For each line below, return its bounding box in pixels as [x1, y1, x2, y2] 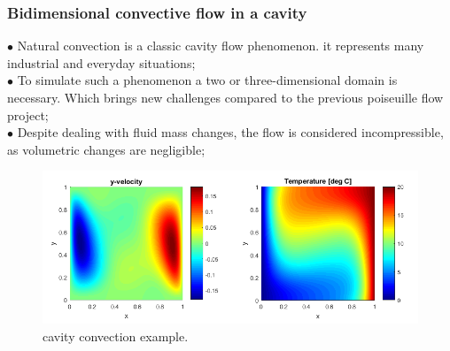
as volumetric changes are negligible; [7, 140, 206, 158]
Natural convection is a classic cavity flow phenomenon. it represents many [17, 36, 424, 55]
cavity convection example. [43, 326, 189, 345]
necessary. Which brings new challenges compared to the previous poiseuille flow [7, 88, 444, 106]
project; [7, 105, 49, 124]
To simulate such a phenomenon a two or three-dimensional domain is [17, 71, 398, 89]
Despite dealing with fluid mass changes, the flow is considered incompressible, [17, 123, 444, 141]
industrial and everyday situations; [7, 53, 196, 72]
